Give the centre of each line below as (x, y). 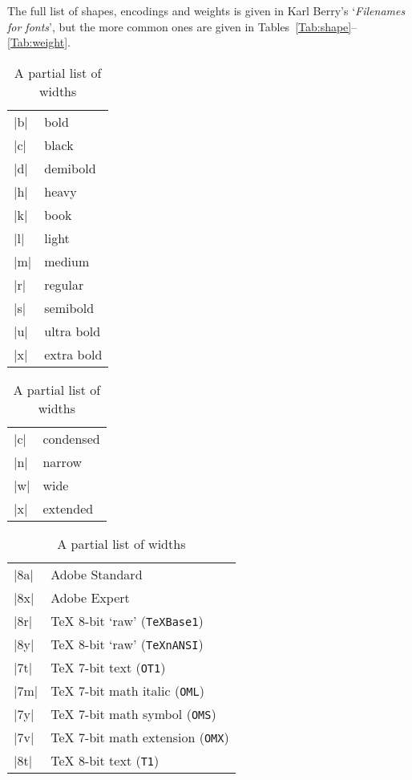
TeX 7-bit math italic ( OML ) (127, 690)
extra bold (73, 354)
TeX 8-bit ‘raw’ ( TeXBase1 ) (127, 620)
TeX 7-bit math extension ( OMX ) (140, 737)
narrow (62, 461)
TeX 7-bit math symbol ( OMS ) (133, 713)
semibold (69, 307)
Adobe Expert (90, 597)
